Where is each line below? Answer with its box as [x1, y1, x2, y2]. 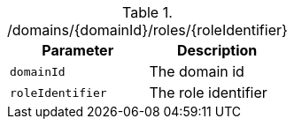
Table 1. [122, 4, 173, 21]
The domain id [149, 63, 244, 80]
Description [176, 41, 258, 59]
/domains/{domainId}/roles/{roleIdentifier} [7, 21, 288, 39]
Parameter [42, 41, 114, 59]
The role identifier [149, 84, 267, 101]
